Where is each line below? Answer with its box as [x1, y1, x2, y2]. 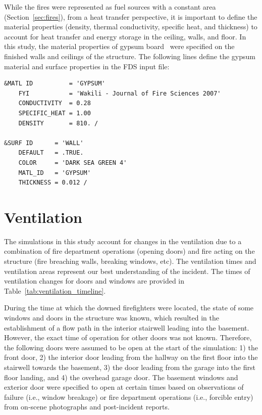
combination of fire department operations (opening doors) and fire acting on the [4, 246, 255, 256]
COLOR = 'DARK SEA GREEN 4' [18, 159, 127, 166]
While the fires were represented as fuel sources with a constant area [4, 2, 216, 12]
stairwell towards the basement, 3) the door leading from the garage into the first [4, 361, 255, 372]
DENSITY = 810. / [18, 119, 98, 127]
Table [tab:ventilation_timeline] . [4, 285, 106, 296]
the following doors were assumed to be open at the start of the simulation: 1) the [4, 342, 258, 352]
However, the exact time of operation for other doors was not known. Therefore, [4, 332, 252, 343]
